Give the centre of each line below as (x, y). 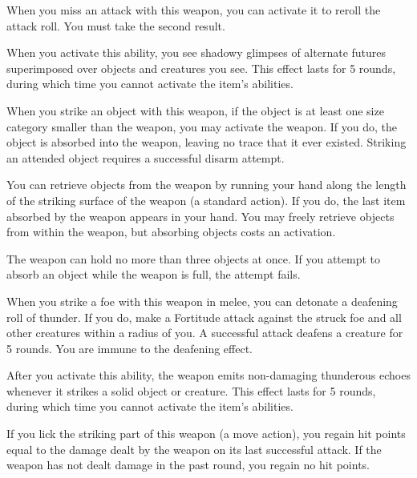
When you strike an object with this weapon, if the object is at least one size (195, 110)
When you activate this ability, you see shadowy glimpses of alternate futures (196, 52)
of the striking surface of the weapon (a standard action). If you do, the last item (206, 200)
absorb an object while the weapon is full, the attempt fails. (154, 274)
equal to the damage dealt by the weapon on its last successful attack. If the (194, 449)
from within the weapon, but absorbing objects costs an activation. (171, 232)
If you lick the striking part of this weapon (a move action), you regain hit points (206, 434)
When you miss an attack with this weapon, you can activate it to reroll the (194, 10)
